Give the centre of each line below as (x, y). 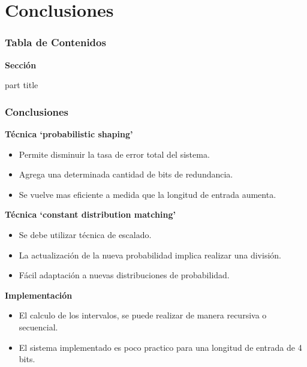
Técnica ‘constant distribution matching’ (90, 214)
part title (22, 85)
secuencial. (38, 327)
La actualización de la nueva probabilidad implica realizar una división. (150, 255)
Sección (21, 64)
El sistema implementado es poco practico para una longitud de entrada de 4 (160, 347)
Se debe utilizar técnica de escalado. (85, 234)
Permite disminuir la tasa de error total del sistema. (114, 154)
